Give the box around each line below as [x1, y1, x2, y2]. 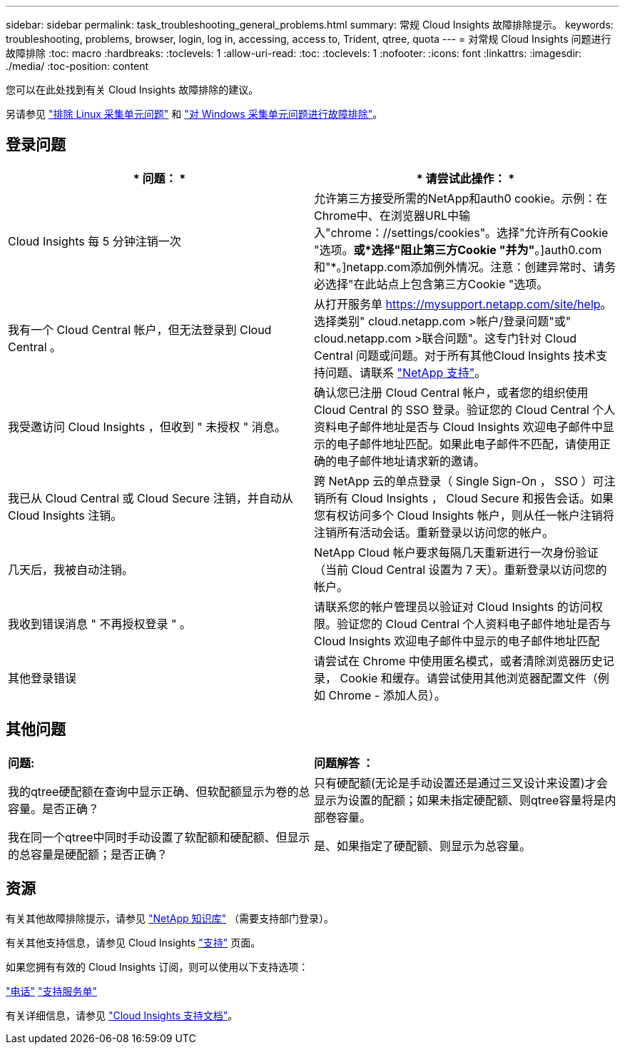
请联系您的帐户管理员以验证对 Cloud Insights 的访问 [314, 599, 591, 614]
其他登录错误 [8, 670, 77, 685]
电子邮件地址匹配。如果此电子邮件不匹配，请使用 [337, 436, 600, 451]
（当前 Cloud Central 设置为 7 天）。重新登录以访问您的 [314, 562, 607, 577]
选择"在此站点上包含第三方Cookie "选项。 [325, 276, 549, 291]
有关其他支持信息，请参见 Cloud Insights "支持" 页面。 [6, 936, 261, 949]
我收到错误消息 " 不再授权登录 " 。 [8, 616, 191, 631]
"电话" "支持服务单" [6, 984, 98, 997]
